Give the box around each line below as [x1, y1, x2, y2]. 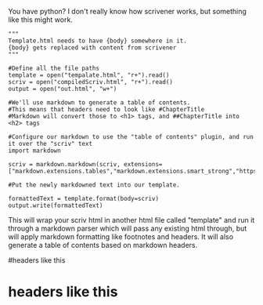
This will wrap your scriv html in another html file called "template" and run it [8, 216, 255, 224]
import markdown [8, 147, 61, 154]
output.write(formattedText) [8, 202, 103, 209]
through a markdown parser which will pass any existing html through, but [8, 223, 247, 233]
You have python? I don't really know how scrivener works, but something [8, 7, 247, 16]
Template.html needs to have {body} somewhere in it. [8, 37, 188, 45]
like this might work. [8, 15, 73, 24]
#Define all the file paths [8, 64, 100, 72]
